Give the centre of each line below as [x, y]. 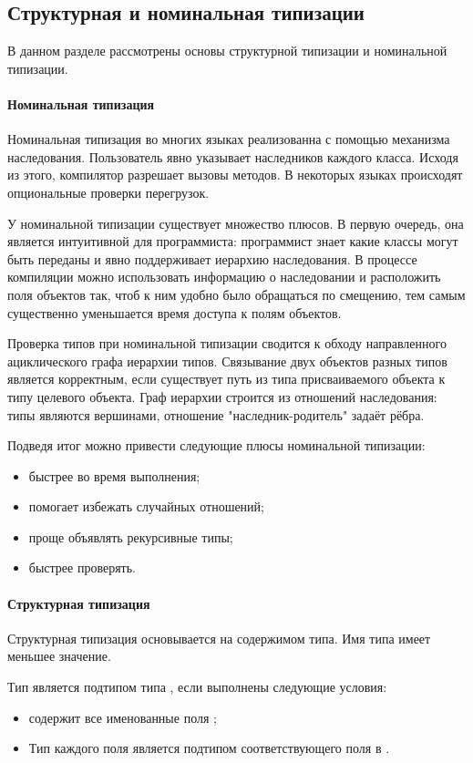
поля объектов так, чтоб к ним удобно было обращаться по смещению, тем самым [236, 294]
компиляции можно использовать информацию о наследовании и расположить [224, 277]
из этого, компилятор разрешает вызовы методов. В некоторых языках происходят [235, 175]
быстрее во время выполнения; [114, 475]
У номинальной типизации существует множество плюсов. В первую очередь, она [236, 223]
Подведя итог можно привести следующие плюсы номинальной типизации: [216, 445]
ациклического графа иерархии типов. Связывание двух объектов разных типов [227, 361]
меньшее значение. [59, 656]
